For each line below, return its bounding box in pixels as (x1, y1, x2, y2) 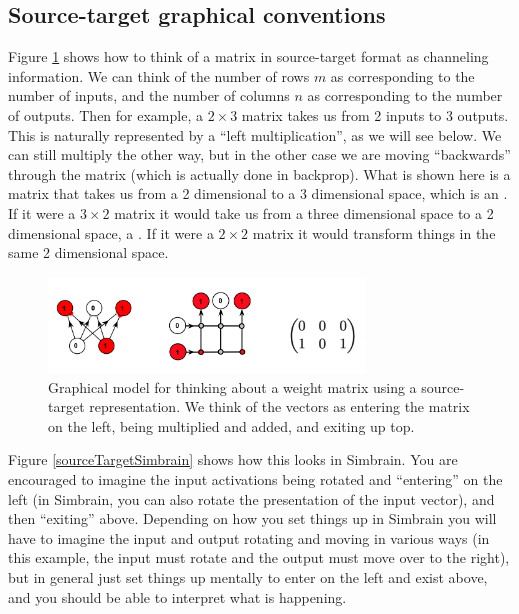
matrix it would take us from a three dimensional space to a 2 (114, 202, 494, 223)
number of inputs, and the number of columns (8, 85, 290, 106)
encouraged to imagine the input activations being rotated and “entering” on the (8, 469, 503, 490)
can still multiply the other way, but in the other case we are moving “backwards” (8, 144, 511, 165)
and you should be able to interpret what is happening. (8, 586, 347, 607)
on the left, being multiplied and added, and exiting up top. (48, 415, 415, 436)
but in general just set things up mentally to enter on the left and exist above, (8, 567, 488, 588)
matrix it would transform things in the (252, 222, 496, 243)
